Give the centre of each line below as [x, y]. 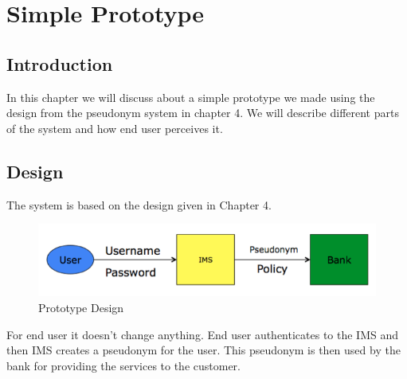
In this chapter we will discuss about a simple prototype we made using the [191, 97]
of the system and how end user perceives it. [115, 128]
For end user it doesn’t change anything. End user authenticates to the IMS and [203, 334]
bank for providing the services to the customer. [123, 365]
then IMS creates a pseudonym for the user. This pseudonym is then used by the [203, 350]
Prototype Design [81, 308]
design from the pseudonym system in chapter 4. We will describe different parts [203, 113]
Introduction [60, 63]
